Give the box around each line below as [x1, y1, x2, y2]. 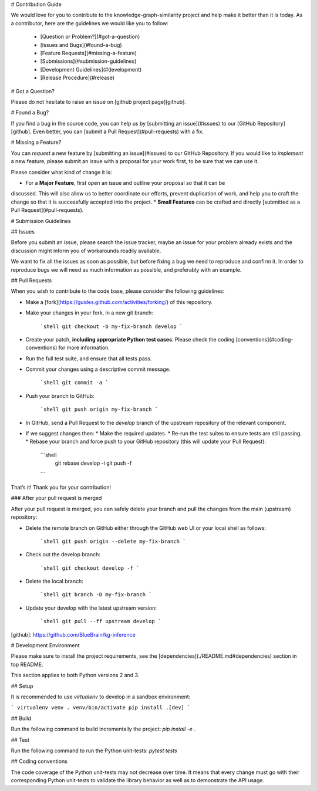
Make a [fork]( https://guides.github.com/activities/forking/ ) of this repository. [25, 298, 213, 305]
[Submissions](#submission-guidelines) [40, 58, 137, 65]
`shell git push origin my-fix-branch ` [40, 406, 158, 413]
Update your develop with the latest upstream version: [25, 604, 157, 611]
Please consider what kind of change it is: [11, 168, 112, 175]
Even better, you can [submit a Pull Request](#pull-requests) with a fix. [32, 128, 204, 135]
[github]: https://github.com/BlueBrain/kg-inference [11, 631, 136, 638]
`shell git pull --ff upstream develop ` [40, 618, 161, 625]
